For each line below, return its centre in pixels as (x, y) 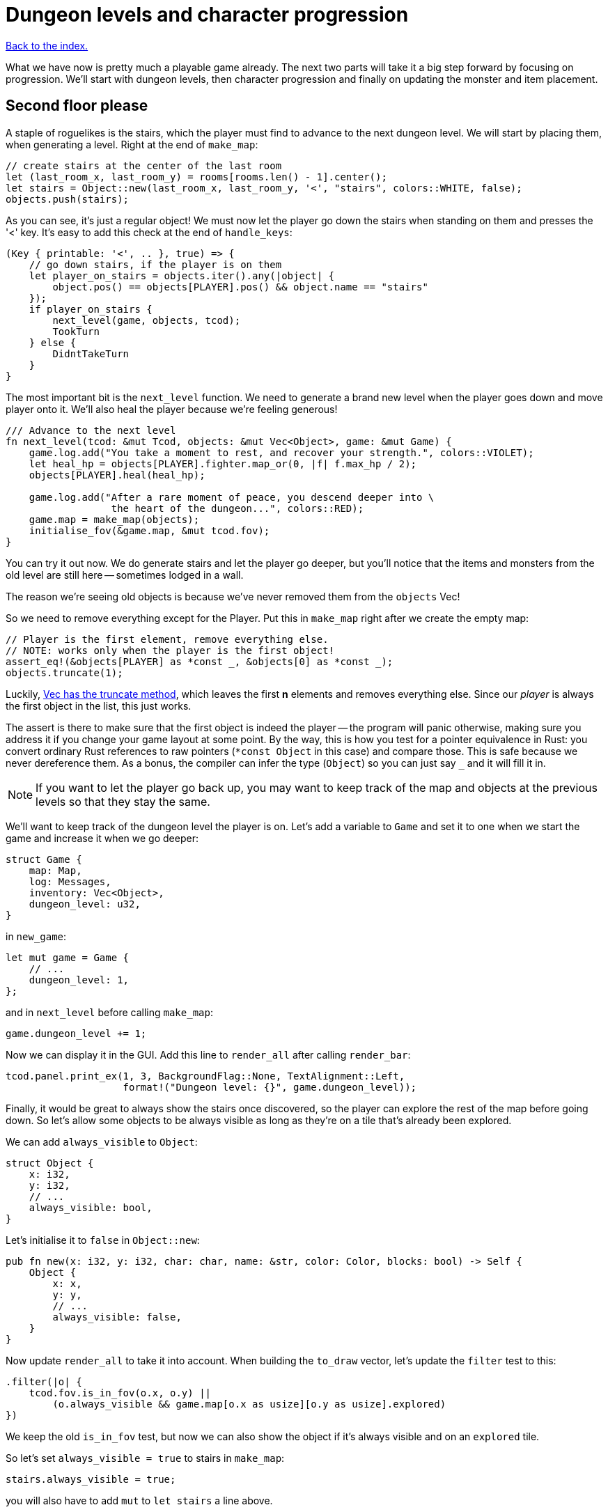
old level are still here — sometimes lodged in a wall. (125, 575)
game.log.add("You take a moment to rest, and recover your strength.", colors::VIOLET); (281, 452)
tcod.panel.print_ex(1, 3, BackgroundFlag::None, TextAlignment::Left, (205, 1076)
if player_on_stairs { (91, 309)
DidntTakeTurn (91, 353)
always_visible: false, (117, 1317)
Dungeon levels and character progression (207, 15)
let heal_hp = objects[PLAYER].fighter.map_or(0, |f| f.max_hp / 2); (223, 463)
